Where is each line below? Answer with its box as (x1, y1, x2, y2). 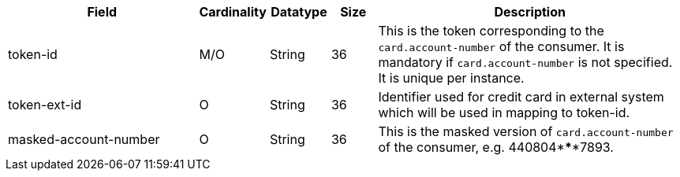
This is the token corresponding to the (378, 23, 604, 39)
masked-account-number (8, 131, 160, 147)
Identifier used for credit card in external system (378, 89, 664, 105)
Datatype (271, 4, 327, 20)
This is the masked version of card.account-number (378, 124, 674, 139)
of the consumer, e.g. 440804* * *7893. (378, 139, 614, 155)
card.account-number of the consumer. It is (378, 39, 625, 54)
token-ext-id (8, 97, 82, 112)
